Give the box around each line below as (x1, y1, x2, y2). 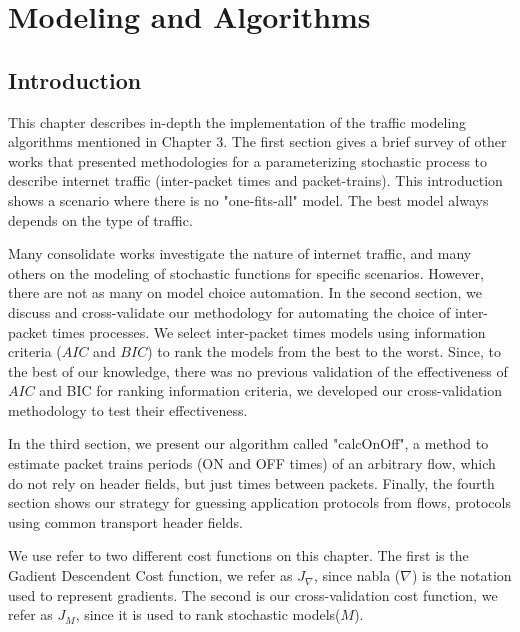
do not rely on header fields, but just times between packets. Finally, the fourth (8, 472, 495, 493)
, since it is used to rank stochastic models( (75, 604, 341, 625)
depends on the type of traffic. (8, 209, 193, 230)
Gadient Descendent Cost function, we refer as (8, 565, 293, 586)
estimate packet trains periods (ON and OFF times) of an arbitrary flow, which (8, 453, 496, 474)
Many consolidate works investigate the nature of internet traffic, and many (8, 243, 472, 264)
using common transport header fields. (8, 511, 243, 532)
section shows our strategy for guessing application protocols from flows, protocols (8, 492, 511, 513)
